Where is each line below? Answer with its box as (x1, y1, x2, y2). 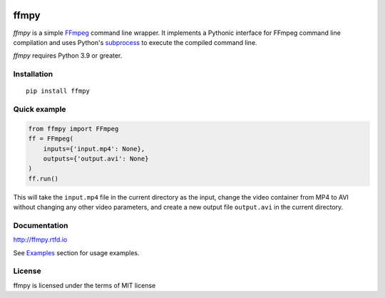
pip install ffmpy (26, 87, 91, 96)
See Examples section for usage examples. (13, 248, 140, 257)
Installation (13, 69, 53, 79)
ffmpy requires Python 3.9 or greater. (13, 51, 123, 60)
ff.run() (28, 175, 59, 183)
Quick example (13, 104, 67, 114)
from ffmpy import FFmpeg (28, 125, 119, 133)
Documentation (13, 220, 68, 230)
